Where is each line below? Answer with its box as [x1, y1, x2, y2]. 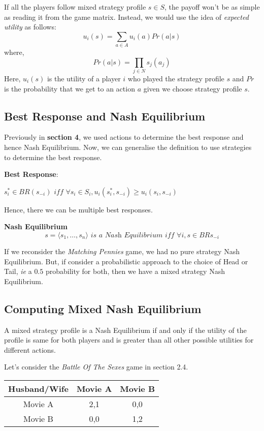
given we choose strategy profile [143, 83, 242, 94]
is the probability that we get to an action [4, 83, 135, 94]
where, [4, 47, 24, 57]
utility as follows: [4, 21, 56, 32]
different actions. [4, 344, 56, 355]
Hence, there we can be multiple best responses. [4, 204, 153, 214]
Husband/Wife [8, 382, 69, 394]
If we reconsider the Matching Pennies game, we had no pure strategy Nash [4, 245, 240, 256]
